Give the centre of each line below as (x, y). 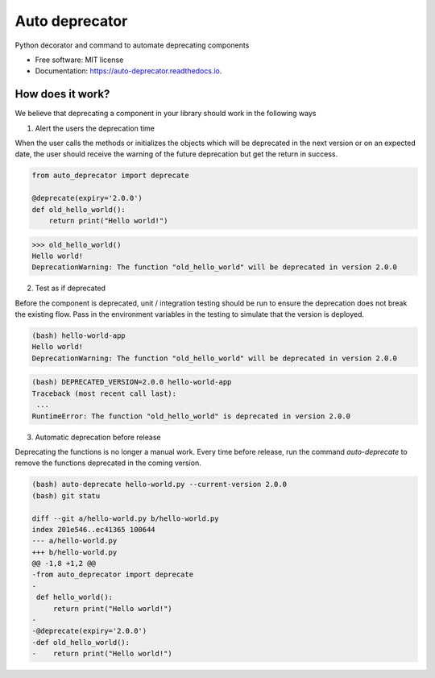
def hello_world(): (75, 597)
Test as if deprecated (70, 288)
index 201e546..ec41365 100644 (94, 529)
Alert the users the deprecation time (95, 128)
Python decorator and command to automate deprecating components (132, 45)
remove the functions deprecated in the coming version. (108, 463)
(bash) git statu (66, 495)
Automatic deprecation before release (98, 437)
